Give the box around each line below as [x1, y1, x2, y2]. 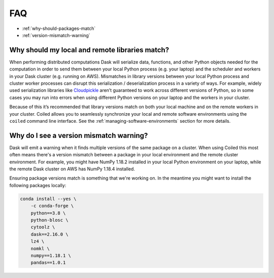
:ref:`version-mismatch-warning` [22, 32, 91, 38]
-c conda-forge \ [30, 203, 74, 209]
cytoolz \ [30, 224, 55, 230]
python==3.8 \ [30, 210, 66, 216]
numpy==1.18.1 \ [30, 253, 71, 258]
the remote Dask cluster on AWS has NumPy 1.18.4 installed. [9, 166, 135, 172]
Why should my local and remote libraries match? [9, 46, 169, 54]
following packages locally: [9, 182, 66, 188]
